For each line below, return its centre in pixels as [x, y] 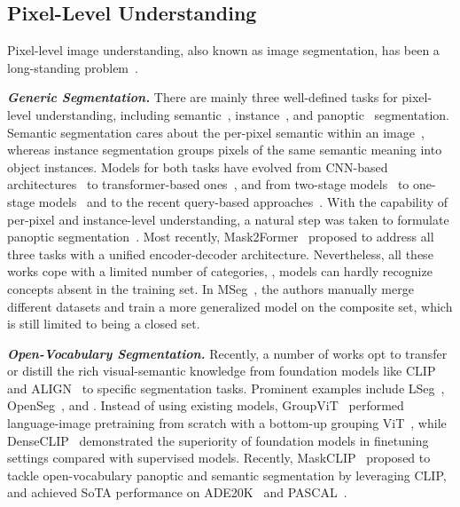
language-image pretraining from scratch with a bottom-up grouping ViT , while [227, 423]
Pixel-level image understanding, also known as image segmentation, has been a [223, 50]
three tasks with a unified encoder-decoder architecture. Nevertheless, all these [220, 253]
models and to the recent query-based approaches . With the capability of [243, 201]
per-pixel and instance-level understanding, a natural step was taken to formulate [228, 219]
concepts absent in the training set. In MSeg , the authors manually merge [211, 288]
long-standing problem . [73, 67]
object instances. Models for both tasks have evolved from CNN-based [198, 166]
